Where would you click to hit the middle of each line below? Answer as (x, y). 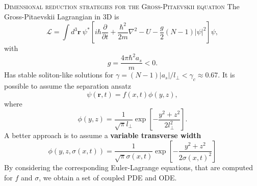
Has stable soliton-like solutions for (59, 75)
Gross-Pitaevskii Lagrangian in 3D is (62, 16)
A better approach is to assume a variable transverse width (103, 135)
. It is (226, 75)
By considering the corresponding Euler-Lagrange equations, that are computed (128, 167)
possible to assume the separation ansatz (68, 86)
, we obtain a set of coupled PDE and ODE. (108, 177)
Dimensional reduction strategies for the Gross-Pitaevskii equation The (122, 6)
